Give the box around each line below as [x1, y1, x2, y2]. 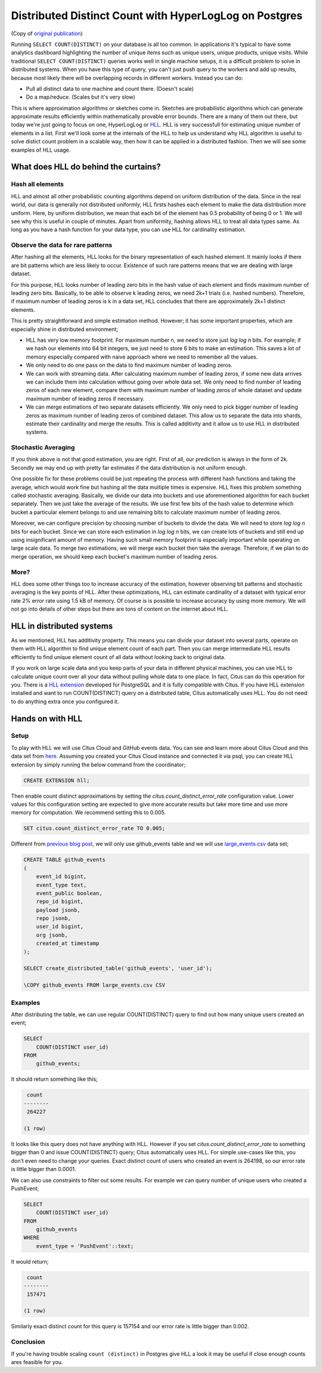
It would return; [11, 1258, 49, 1265]
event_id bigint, [36, 873, 87, 880]
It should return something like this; [11, 1075, 98, 1083]
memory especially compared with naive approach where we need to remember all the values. [26, 353, 258, 360]
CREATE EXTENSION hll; [23, 777, 90, 784]
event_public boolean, [36, 890, 103, 896]
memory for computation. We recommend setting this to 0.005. [11, 809, 166, 816]
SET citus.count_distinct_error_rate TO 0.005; [23, 825, 165, 832]
